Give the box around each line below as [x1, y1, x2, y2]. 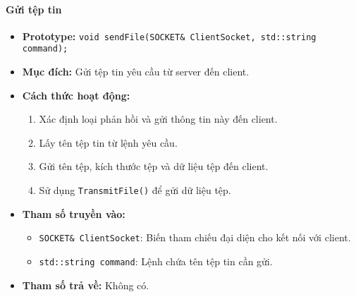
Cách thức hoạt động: [22, 87, 130, 102]
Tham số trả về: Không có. [22, 277, 149, 292]
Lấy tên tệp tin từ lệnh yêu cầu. [39, 135, 178, 150]
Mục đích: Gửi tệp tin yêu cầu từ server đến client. [22, 64, 250, 79]
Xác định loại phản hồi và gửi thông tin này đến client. [39, 111, 278, 126]
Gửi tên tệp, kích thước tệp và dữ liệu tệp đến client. [39, 159, 269, 174]
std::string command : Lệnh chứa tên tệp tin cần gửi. [39, 253, 273, 268]
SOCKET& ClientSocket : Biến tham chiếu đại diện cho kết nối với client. [39, 230, 351, 245]
